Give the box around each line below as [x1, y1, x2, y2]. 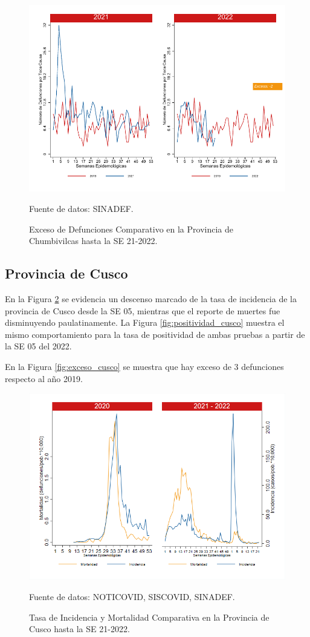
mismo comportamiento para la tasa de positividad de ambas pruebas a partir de [5, 328, 305, 340]
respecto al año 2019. [5, 372, 83, 385]
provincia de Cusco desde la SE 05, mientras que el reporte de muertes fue [5, 304, 280, 317]
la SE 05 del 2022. [5, 340, 72, 352]
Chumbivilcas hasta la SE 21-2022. [29, 234, 158, 247]
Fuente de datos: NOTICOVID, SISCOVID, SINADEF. [29, 590, 235, 603]
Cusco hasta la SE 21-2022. [29, 622, 130, 635]
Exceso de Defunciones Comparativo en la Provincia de [29, 222, 233, 235]
